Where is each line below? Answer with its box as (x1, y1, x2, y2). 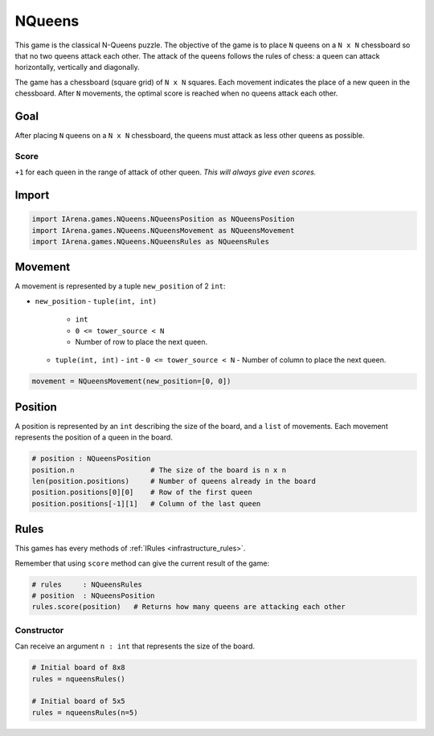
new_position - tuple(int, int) (35, 296, 157, 305)
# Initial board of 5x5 (31, 697, 126, 706)
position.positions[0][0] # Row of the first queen (31, 488, 252, 497)
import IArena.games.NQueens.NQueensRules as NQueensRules (31, 237, 269, 246)
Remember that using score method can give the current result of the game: (14, 558, 269, 568)
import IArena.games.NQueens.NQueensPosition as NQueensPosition (31, 215, 295, 224)
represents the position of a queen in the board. (14, 432, 173, 442)
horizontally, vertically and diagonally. (14, 63, 140, 72)
